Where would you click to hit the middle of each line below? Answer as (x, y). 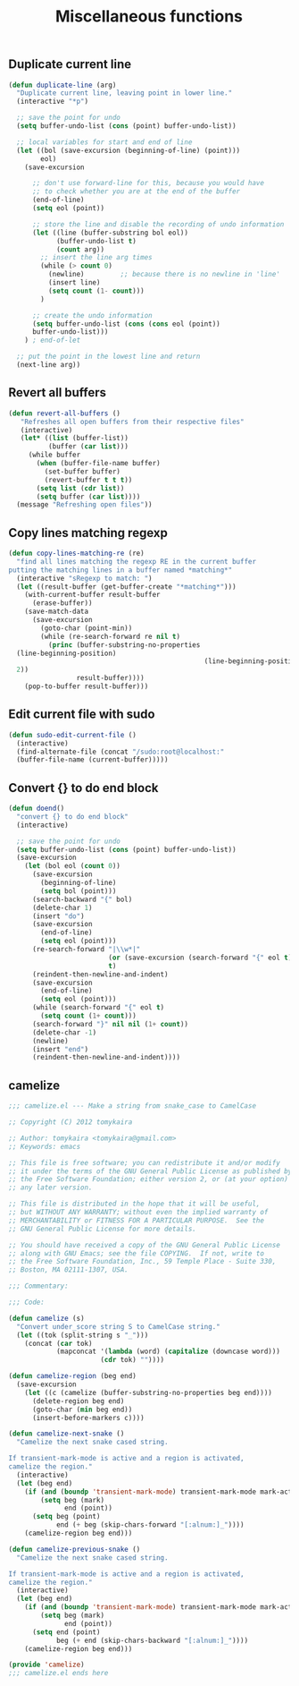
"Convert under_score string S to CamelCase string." (118, 1326)
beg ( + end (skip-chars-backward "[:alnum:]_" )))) (152, 1640)
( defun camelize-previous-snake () (75, 1549)
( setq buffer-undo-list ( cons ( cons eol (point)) (126, 324)
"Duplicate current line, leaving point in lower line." (125, 93)
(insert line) (74, 283)
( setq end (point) (66, 1632)
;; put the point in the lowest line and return (108, 357)
